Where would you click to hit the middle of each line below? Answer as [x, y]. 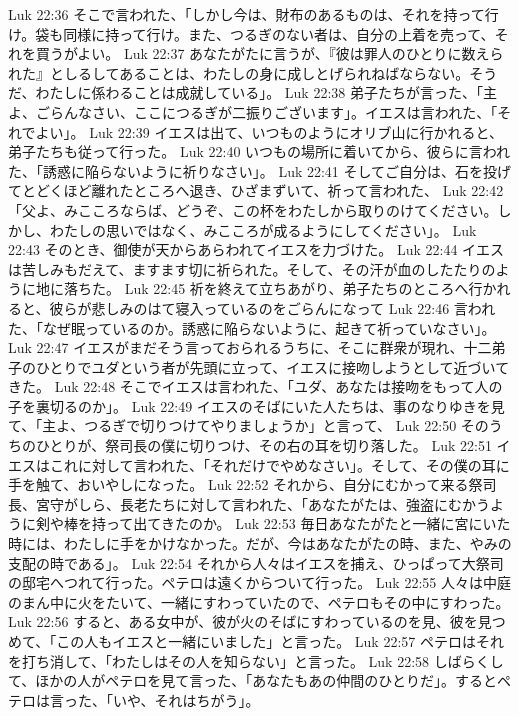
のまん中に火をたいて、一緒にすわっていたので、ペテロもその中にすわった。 [259, 601]
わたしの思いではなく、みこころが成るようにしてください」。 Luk [263, 229]
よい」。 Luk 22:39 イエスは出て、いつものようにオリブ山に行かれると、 [269, 131]
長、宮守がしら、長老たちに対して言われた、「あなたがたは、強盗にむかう [249, 503]
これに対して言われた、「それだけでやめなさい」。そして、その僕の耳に [279, 464]
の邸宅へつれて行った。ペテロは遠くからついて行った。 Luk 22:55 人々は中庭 [259, 582]
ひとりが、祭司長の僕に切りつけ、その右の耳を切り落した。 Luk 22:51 [263, 445]
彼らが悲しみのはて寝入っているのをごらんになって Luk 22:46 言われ [272, 307]
